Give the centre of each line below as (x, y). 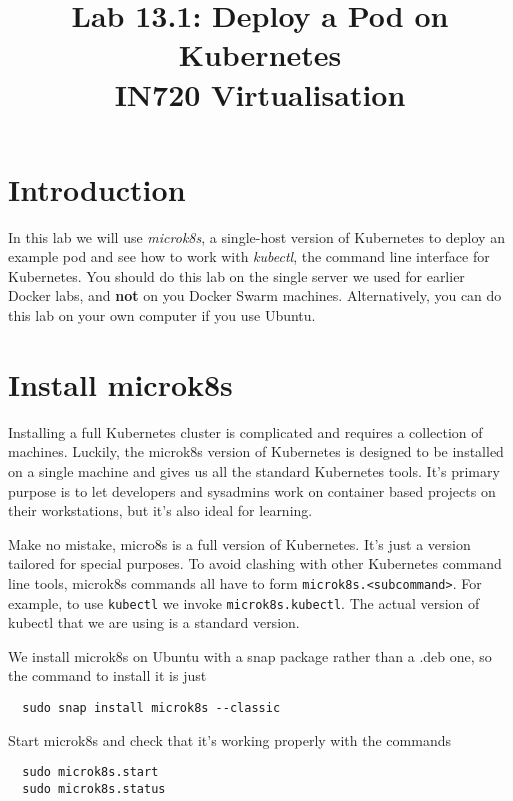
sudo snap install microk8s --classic (151, 708)
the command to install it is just (107, 675)
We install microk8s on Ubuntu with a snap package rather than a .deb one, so (250, 655)
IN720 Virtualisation (260, 93)
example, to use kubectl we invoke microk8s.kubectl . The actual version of (244, 602)
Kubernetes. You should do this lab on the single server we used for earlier (236, 275)
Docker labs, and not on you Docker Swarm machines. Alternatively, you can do (255, 295)
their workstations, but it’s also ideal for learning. (160, 510)
